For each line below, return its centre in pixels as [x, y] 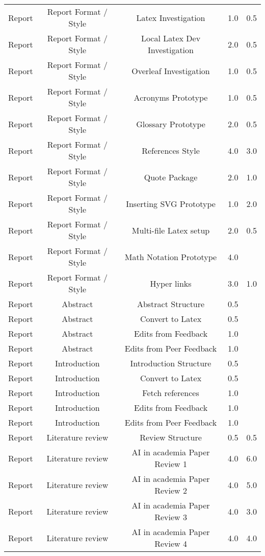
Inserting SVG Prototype [171, 203]
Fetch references [171, 393]
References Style [171, 150]
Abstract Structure [171, 304]
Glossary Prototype [171, 124]
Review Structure [171, 437]
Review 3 [171, 517]
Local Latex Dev [171, 38]
